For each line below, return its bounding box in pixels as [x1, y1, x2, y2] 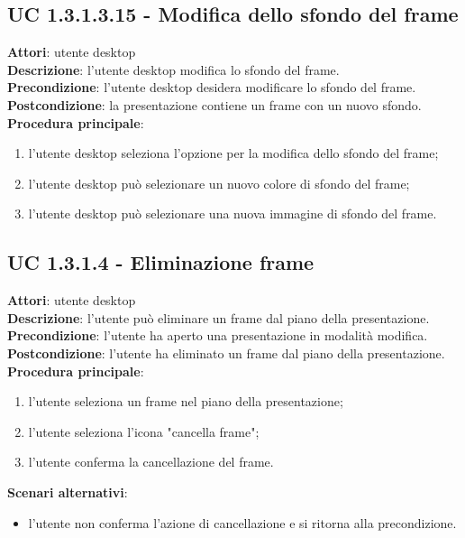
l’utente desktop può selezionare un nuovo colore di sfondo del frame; [28, 173, 410, 192]
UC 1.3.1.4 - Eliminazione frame [7, 248, 315, 276]
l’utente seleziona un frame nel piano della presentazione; [28, 392, 343, 411]
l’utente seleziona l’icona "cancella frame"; [28, 422, 260, 441]
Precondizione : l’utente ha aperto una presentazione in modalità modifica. [7, 326, 428, 345]
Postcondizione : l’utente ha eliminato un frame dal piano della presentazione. [7, 343, 445, 362]
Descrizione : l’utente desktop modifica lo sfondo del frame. [7, 60, 340, 79]
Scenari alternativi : [7, 482, 128, 501]
